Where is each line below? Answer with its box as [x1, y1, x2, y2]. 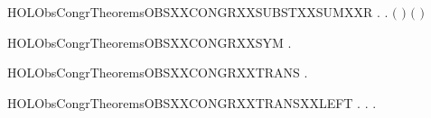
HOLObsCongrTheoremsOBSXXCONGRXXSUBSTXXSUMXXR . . [7, 3, 389, 21]
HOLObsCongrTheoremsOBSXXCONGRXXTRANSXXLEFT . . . [7, 93, 377, 112]
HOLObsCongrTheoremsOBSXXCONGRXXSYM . [7, 32, 292, 51]
